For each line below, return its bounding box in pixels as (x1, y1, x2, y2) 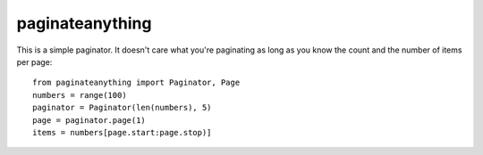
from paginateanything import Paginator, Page (32, 77, 241, 88)
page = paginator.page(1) (32, 115, 147, 125)
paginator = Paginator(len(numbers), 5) (32, 102, 212, 113)
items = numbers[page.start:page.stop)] (32, 127, 212, 137)
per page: (16, 56, 53, 67)
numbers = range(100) (32, 90, 127, 100)
